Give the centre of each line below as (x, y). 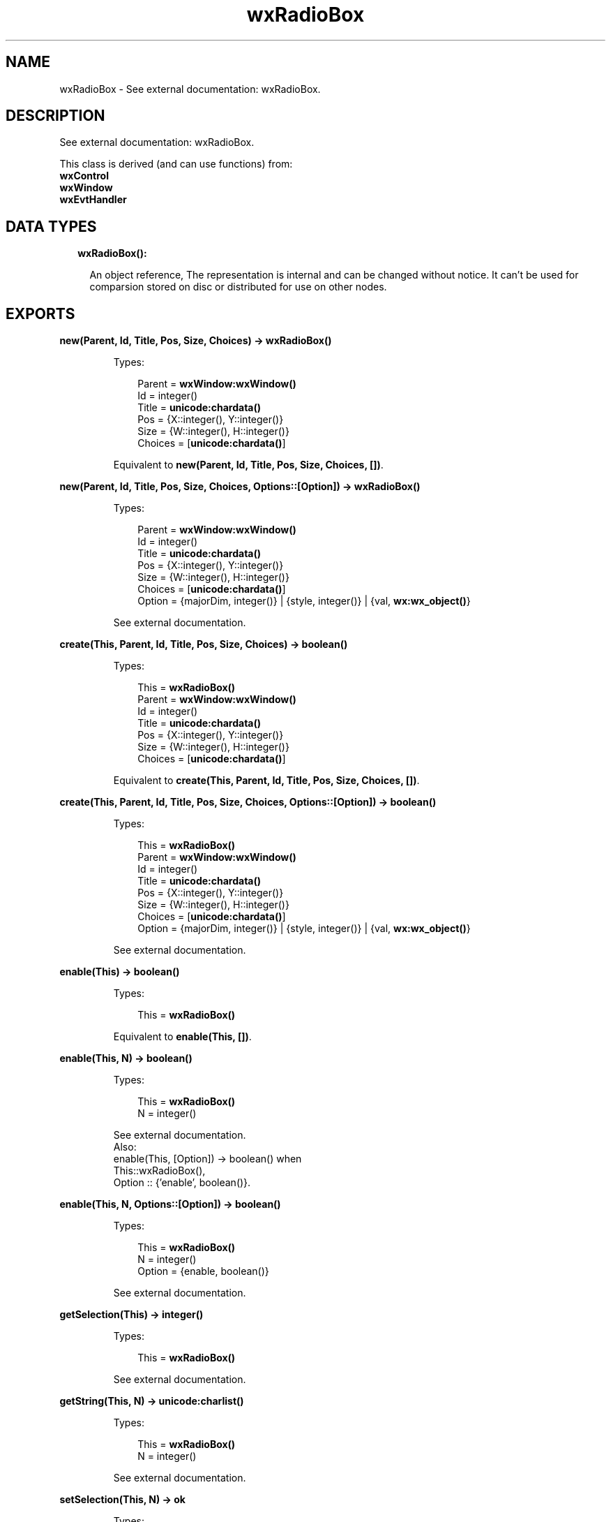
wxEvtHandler (93, 200)
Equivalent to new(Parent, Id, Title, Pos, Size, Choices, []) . (248, 465)
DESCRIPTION (55, 116)
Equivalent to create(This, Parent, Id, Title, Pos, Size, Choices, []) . (266, 781)
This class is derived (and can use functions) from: (176, 164)
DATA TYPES (51, 226)
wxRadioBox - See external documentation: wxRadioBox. (190, 89)
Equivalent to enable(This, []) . (182, 1037)
